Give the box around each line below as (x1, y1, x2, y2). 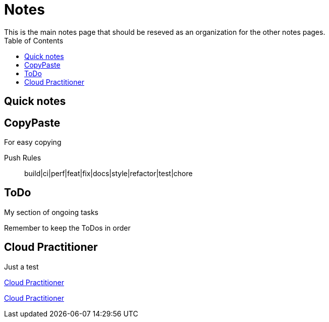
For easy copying (4, 138, 62, 147)
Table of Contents (4, 36, 64, 45)
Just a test (4, 262, 39, 271)
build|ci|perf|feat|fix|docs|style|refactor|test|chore (24, 169, 193, 178)
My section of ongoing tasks (4, 207, 98, 217)
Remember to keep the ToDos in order (4, 223, 131, 232)
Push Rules (4, 153, 41, 163)
